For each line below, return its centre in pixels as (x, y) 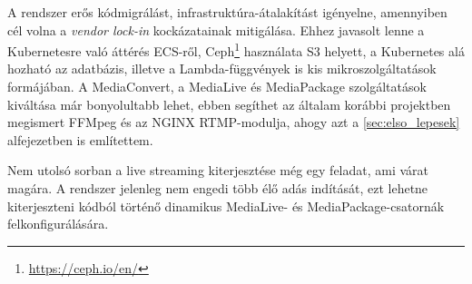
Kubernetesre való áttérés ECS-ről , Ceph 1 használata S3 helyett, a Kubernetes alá (236, 49)
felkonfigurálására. (58, 224)
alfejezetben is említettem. (80, 139)
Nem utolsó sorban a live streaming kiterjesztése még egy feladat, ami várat (218, 170)
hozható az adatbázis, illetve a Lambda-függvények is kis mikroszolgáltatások (222, 69)
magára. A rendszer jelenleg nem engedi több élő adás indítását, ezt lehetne (218, 188)
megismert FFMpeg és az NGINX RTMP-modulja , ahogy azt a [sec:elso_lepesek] (234, 122)
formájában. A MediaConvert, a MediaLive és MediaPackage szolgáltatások (217, 87)
